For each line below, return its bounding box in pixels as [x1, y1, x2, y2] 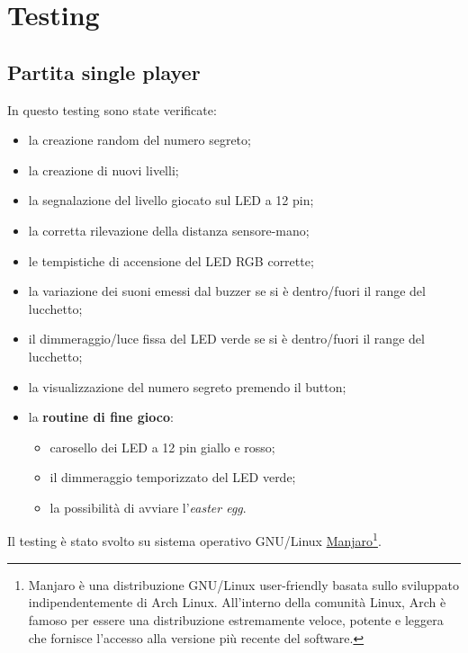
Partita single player [7, 58, 201, 85]
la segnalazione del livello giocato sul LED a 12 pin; [28, 191, 314, 210]
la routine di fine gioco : [28, 407, 174, 426]
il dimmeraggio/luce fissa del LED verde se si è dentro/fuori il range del [28, 329, 425, 348]
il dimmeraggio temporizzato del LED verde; [49, 468, 296, 487]
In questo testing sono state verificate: [7, 100, 217, 119]
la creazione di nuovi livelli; [28, 160, 179, 179]
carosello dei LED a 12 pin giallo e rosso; [49, 437, 275, 456]
